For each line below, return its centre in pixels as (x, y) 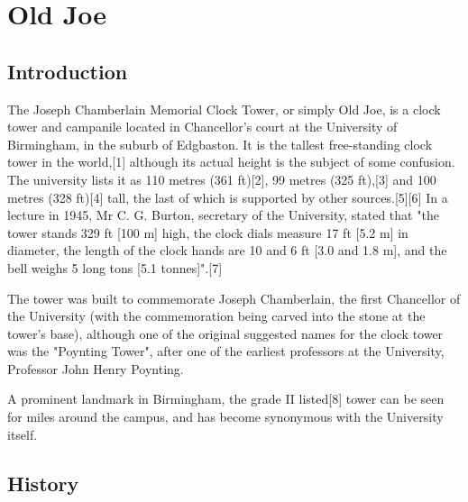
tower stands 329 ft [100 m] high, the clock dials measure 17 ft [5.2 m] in (208, 232)
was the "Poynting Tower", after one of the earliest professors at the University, (226, 351)
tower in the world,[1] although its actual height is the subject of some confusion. (231, 162)
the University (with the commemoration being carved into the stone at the (216, 316)
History (43, 483)
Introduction (68, 71)
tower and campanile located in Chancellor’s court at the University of (202, 127)
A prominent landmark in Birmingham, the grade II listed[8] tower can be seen (226, 399)
